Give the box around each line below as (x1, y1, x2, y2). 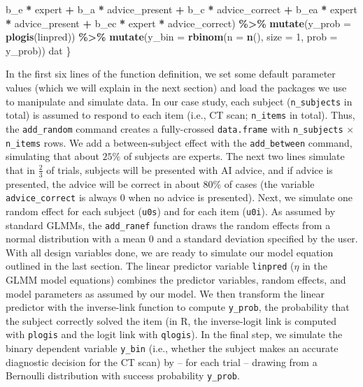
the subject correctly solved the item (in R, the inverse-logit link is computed (6, 313, 337, 328)
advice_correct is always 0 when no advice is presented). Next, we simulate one (6, 190, 353, 205)
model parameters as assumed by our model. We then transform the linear (6, 286, 325, 300)
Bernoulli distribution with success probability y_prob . (6, 368, 240, 383)
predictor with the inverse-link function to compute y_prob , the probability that (6, 300, 350, 314)
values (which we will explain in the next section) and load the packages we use (6, 80, 347, 94)
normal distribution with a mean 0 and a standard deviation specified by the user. (6, 231, 358, 246)
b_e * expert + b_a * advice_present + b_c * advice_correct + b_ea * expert (6, 2, 357, 16)
